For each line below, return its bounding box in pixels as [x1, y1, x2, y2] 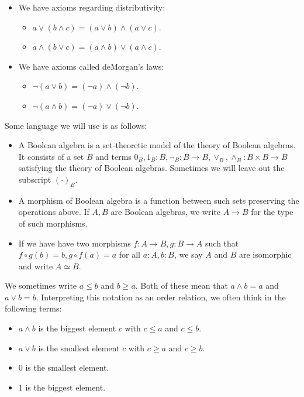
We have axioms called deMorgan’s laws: [18, 60, 164, 72]
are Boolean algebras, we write [110, 206, 220, 218]
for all [119, 248, 141, 261]
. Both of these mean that [135, 279, 228, 292]
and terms [95, 150, 132, 162]
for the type [251, 206, 293, 218]
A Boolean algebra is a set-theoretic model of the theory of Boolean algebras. [18, 139, 296, 151]
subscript [18, 173, 51, 185]
